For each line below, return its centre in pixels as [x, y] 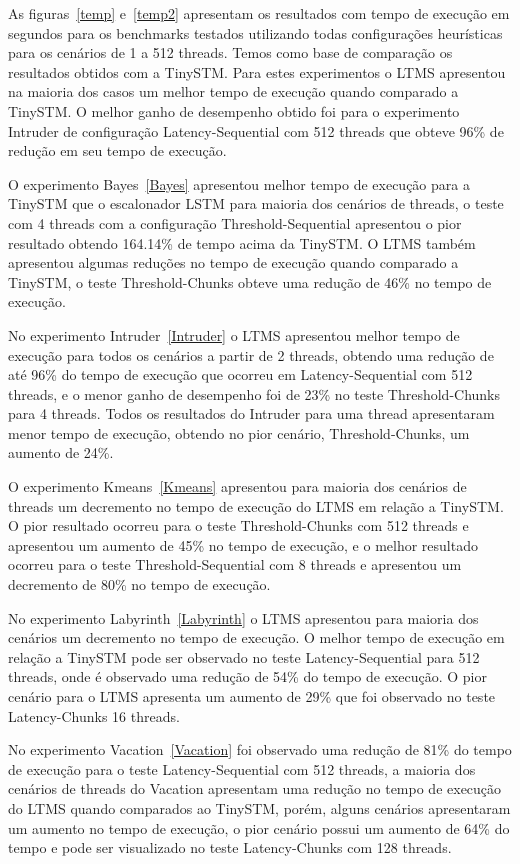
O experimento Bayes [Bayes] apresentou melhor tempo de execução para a [239, 183]
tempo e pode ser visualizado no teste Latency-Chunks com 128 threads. [230, 847]
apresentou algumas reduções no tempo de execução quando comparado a [233, 262]
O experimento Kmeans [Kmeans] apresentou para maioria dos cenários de [237, 486]
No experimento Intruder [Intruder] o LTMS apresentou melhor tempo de [234, 334]
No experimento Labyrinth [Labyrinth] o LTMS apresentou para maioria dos [243, 617]
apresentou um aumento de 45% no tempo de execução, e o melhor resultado [243, 544]
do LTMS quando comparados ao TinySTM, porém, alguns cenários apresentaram [259, 807]
